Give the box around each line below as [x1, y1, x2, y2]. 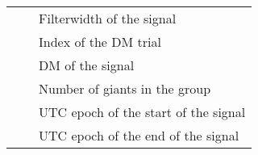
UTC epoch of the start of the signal [39, 103, 246, 121]
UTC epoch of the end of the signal [39, 126, 239, 145]
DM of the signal [39, 56, 135, 74]
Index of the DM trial [39, 32, 161, 51]
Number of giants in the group [39, 79, 211, 98]
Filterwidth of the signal [39, 9, 177, 27]
